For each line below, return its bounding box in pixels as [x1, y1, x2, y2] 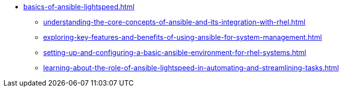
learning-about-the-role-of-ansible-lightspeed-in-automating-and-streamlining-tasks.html [43, 63, 339, 72]
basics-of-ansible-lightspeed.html [23, 2, 135, 11]
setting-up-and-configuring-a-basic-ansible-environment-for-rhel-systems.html [43, 48, 306, 57]
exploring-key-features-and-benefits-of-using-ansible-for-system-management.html [43, 33, 322, 41]
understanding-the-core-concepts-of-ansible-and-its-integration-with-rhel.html [43, 18, 306, 26]
